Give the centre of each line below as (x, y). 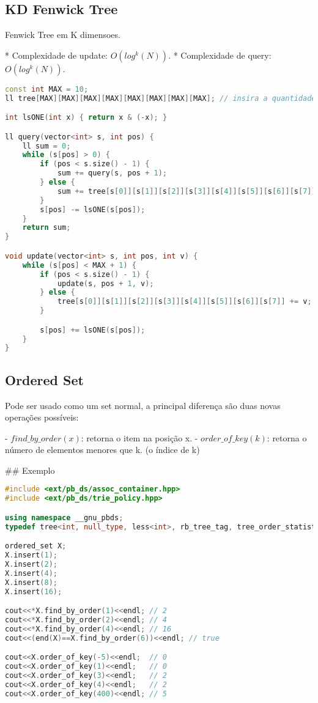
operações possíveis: (42, 417)
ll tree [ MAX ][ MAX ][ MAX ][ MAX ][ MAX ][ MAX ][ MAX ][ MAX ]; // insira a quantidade (161, 98)
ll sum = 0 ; (46, 146)
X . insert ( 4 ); (31, 573)
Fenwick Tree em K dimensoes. (63, 35)
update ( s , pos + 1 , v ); (105, 283)
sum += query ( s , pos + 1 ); (112, 173)
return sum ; (46, 228)
